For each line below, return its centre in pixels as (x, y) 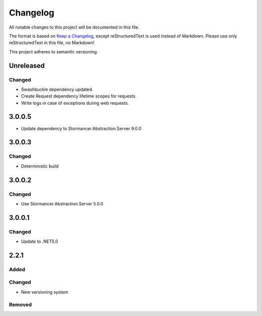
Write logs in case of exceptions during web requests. (75, 103)
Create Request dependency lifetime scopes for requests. (79, 96)
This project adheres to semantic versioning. (53, 51)
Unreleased (27, 66)
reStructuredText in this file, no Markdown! (52, 43)
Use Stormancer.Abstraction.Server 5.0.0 (62, 203)
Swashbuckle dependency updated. (57, 89)
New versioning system (45, 292)
